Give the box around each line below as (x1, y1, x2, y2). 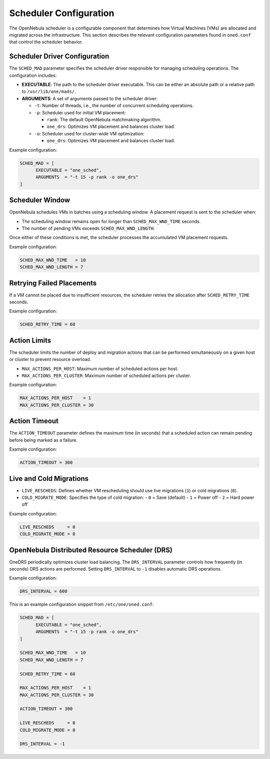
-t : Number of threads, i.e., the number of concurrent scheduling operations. (34, 103, 194, 109)
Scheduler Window (9, 196, 70, 205)
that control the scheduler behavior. (9, 39, 83, 45)
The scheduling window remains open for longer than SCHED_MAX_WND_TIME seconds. (21, 218, 201, 224)
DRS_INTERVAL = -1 (19, 741, 65, 747)
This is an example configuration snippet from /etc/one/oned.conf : (9, 602, 154, 608)
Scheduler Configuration (9, 8, 114, 19)
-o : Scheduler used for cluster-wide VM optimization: (34, 130, 145, 136)
